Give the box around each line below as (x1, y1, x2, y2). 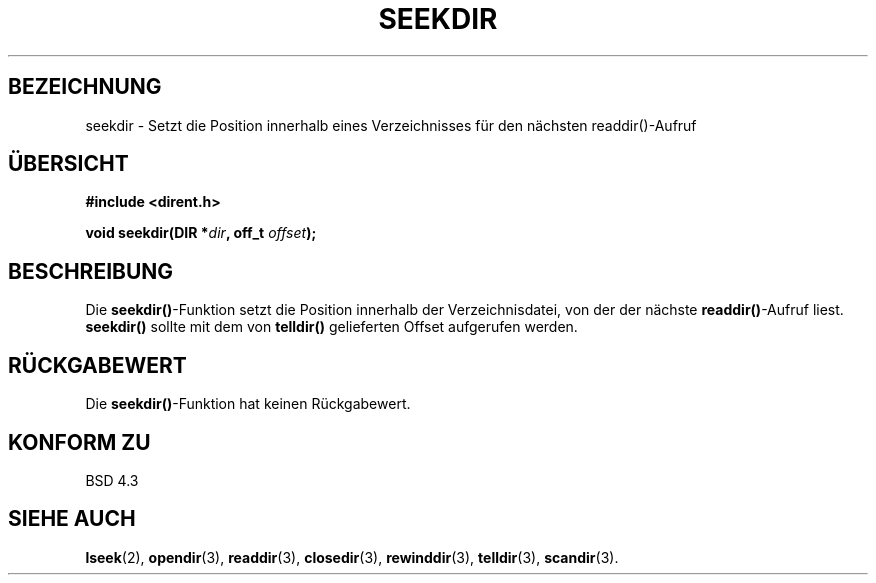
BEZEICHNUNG (8, 74, 162, 100)
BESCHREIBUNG (8, 258, 174, 284)
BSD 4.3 (85, 471, 139, 489)
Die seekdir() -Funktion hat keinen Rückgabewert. (85, 395, 411, 413)
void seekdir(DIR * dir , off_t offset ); (85, 224, 317, 242)
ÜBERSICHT (8, 151, 129, 177)
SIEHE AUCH (8, 506, 136, 532)
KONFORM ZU (8, 429, 151, 455)
